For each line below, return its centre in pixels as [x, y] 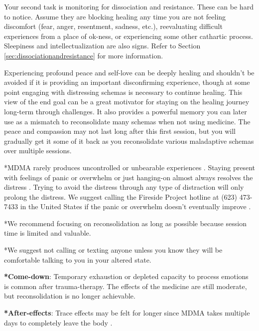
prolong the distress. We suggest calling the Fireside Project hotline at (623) [121, 196]
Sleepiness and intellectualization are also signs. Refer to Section [102, 46]
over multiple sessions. [38, 151]
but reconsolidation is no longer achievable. [70, 296]
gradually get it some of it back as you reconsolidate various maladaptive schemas [129, 141]
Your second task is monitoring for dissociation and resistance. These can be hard [129, 6]
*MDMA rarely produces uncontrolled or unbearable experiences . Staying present [130, 167]
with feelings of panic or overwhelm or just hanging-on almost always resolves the [129, 177]
